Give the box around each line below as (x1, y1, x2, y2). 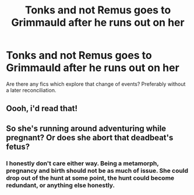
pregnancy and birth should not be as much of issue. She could (6, 166, 188, 175)
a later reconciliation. (6, 86, 57, 93)
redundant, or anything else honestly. (6, 181, 115, 189)
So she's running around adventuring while (6, 123, 167, 133)
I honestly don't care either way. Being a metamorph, (6, 159, 159, 167)
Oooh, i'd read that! (6, 103, 77, 114)
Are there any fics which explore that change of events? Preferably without (6, 80, 186, 88)
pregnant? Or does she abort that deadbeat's (6, 133, 174, 142)
